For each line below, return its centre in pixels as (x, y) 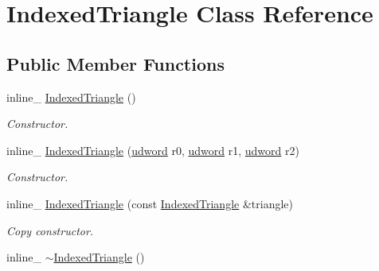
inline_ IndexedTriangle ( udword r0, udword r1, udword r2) (153, 150)
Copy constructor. (50, 230)
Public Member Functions (115, 63)
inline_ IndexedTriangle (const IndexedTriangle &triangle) (150, 203)
